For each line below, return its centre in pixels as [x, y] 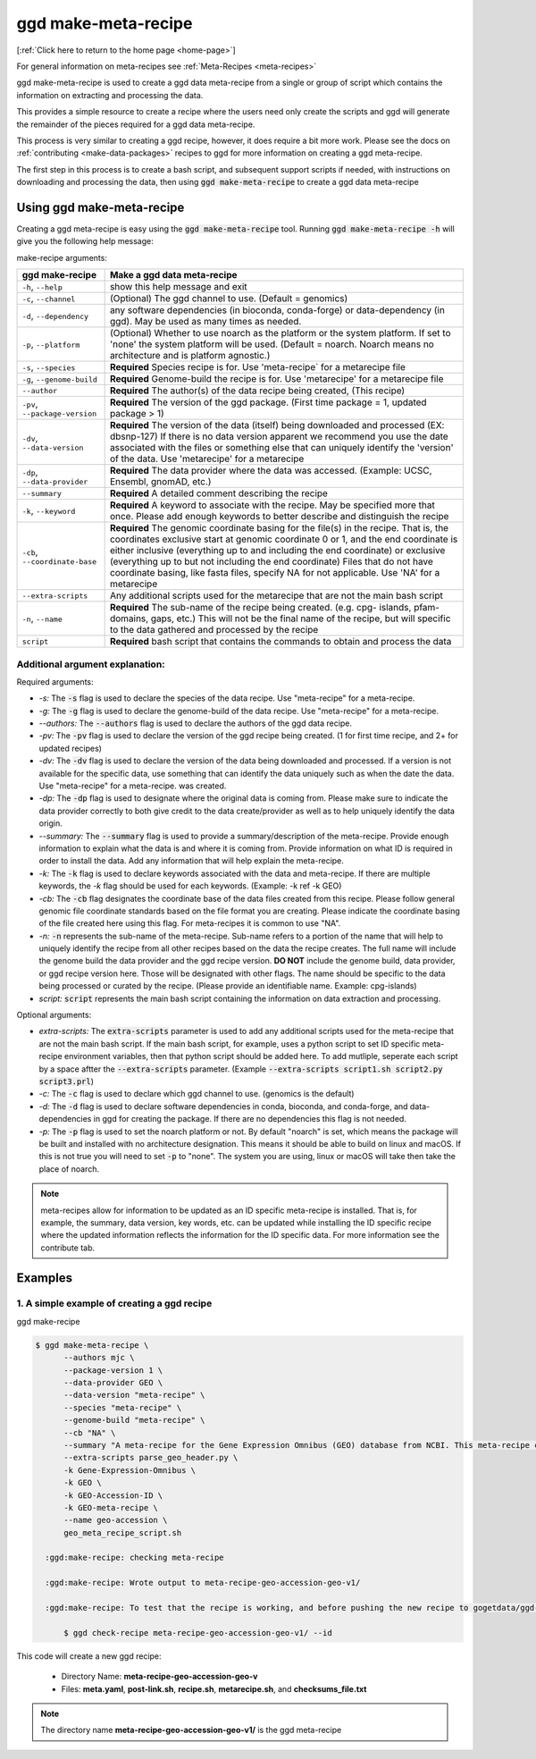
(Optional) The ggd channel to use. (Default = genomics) [229, 299]
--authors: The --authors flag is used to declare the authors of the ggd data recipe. [196, 723]
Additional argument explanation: [91, 664]
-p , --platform [51, 344]
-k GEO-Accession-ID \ [113, 1495]
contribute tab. [68, 1248]
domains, [129, 619]
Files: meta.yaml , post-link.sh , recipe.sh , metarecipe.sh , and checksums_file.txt [214, 1688]
